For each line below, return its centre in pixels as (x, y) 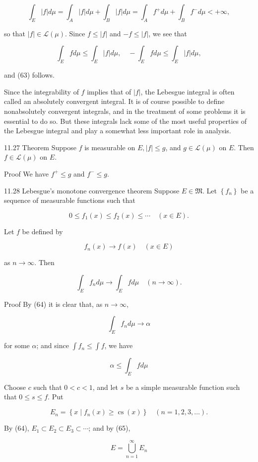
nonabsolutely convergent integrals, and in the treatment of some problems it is (125, 111)
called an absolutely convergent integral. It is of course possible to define (114, 101)
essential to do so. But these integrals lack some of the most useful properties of (125, 121)
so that (15, 33)
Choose (15, 387)
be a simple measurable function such (183, 387)
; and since (53, 345)
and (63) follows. (29, 75)
